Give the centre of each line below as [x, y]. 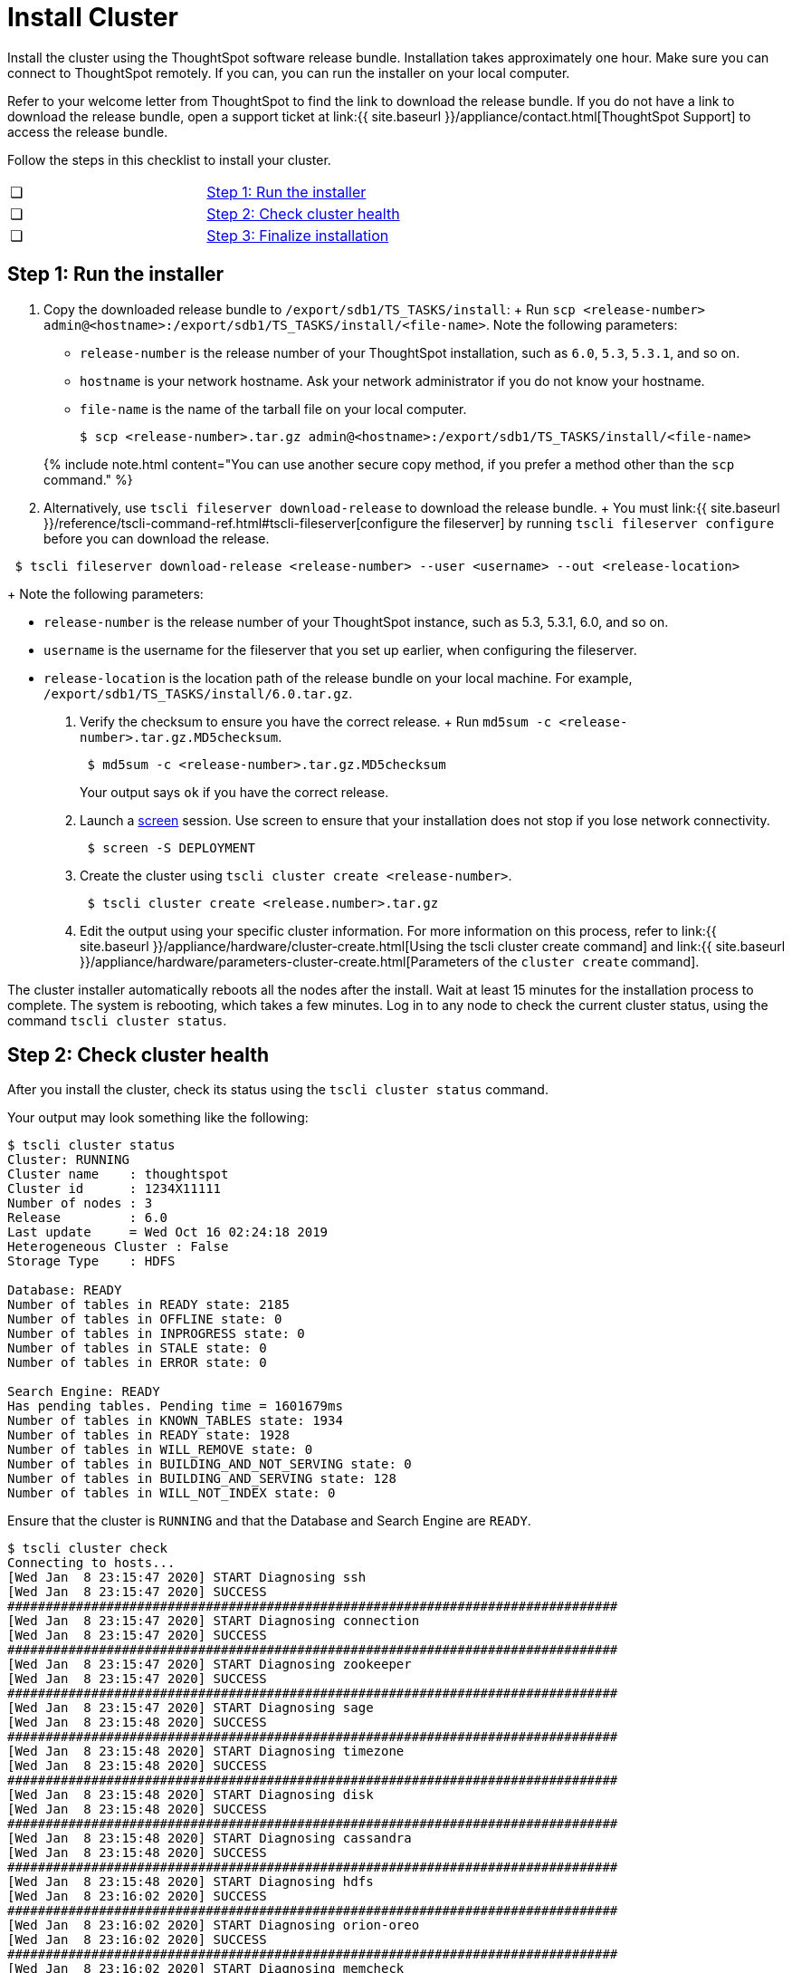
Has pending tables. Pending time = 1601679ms [175, 1406]
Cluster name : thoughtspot [118, 1174]
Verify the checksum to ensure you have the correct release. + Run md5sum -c [316, 721]
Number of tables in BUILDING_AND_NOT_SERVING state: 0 [210, 1464]
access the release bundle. [88, 131]
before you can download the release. [157, 538]
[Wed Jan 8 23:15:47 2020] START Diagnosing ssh [187, 1578]
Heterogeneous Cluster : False [118, 1247]
